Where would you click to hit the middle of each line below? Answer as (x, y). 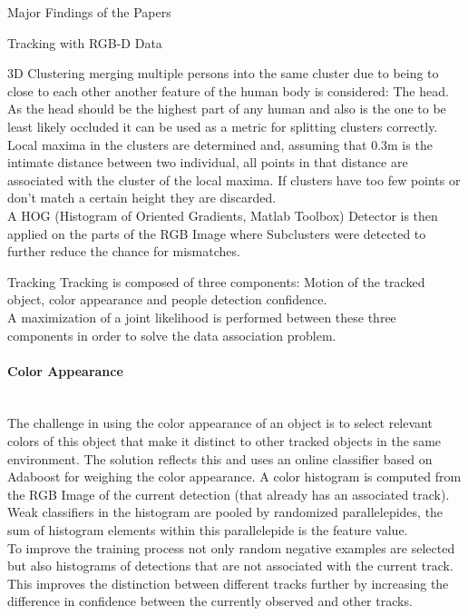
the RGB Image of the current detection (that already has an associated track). (229, 494)
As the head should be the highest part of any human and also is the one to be (227, 109)
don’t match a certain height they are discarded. (142, 198)
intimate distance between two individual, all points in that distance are (208, 162)
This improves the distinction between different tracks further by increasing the (228, 583)
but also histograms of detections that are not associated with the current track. (230, 566)
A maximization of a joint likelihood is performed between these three (202, 317)
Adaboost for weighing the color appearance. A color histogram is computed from (234, 477)
